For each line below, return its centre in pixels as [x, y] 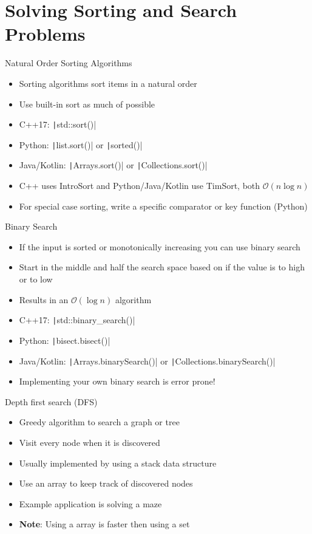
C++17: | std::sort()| [58, 124]
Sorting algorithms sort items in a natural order [108, 83]
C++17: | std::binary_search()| [77, 320]
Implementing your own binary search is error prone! [117, 381]
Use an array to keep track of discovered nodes [106, 483]
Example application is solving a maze [90, 503]
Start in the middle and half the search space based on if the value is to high [162, 267]
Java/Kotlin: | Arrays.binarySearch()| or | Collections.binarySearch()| [147, 361]
